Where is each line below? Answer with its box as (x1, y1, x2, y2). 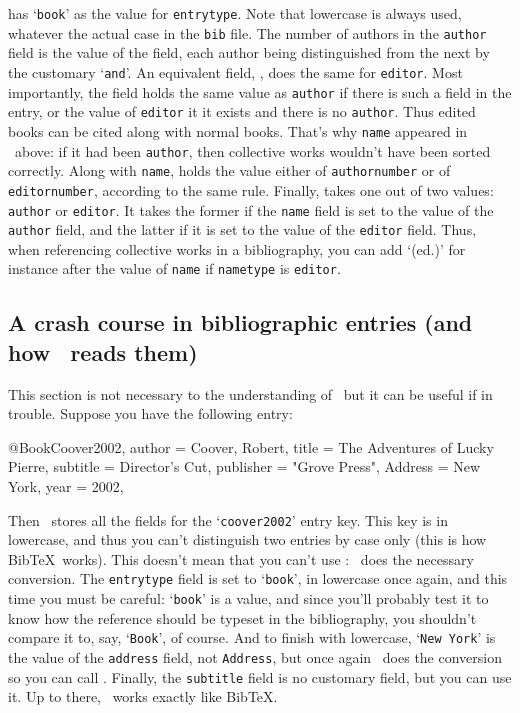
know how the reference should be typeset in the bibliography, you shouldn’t (8, 607, 477, 628)
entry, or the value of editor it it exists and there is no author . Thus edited (8, 101, 476, 122)
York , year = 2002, (8, 476, 124, 497)
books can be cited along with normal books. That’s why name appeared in (8, 120, 468, 141)
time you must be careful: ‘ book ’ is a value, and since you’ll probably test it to (8, 588, 489, 609)
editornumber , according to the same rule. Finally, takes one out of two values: (8, 179, 494, 200)
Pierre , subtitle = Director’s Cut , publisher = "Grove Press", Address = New (8, 456, 481, 477)
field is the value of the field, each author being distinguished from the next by (8, 42, 490, 63)
